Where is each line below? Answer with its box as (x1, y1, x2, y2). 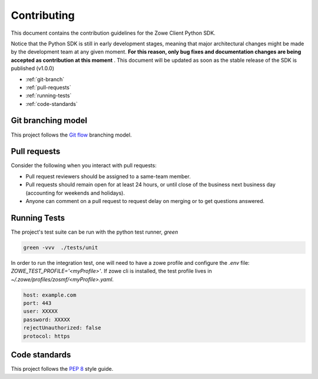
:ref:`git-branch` (25, 75, 65, 82)
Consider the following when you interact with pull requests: (11, 162, 157, 169)
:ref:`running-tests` (25, 92, 72, 99)
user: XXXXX (23, 308, 58, 315)
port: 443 (23, 300, 52, 307)
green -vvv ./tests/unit (23, 244, 98, 251)
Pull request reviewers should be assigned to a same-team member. (25, 172, 191, 179)
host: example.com (23, 291, 77, 298)
